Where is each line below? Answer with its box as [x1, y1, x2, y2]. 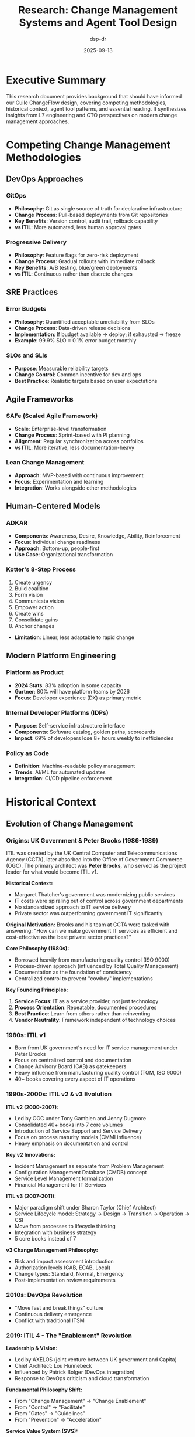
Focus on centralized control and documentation [14, 1056, 131, 1064]
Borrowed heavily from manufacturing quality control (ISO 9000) [14, 956, 170, 963]
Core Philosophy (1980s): [6, 945, 69, 952]
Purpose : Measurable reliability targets [14, 365, 109, 372]
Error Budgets [6, 305, 47, 313]
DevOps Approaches [6, 174, 83, 184]
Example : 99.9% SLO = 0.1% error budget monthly [14, 337, 137, 344]
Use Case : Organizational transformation [14, 551, 113, 558]
